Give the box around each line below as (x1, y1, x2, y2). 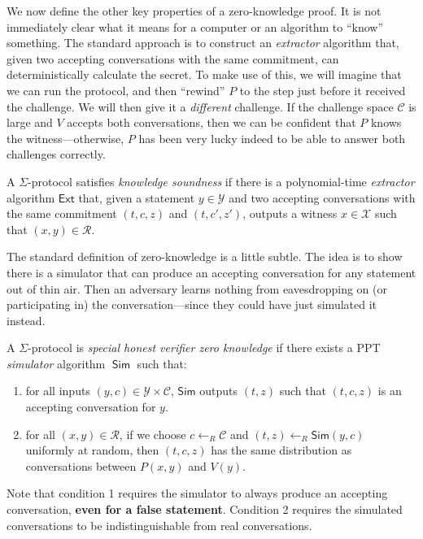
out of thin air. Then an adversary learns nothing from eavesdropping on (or (7, 280, 388, 297)
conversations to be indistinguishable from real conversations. (7, 516, 312, 533)
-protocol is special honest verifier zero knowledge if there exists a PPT (28, 339, 381, 356)
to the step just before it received (239, 81, 406, 98)
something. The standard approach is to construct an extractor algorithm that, (7, 34, 399, 51)
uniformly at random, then (25, 441, 159, 459)
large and (7, 114, 53, 131)
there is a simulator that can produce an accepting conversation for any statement (7, 263, 416, 280)
